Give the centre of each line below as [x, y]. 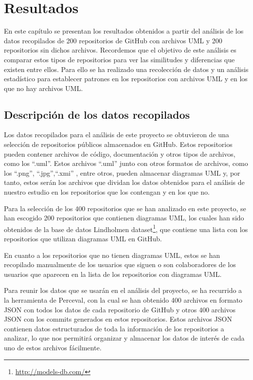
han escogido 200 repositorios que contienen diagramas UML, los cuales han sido [124, 218]
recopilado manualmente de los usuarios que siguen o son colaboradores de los [120, 264]
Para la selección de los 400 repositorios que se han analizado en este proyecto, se [125, 208]
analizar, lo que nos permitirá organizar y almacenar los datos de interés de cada [124, 338]
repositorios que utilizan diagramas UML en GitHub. [83, 239]
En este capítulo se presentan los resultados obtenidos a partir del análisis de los [124, 31]
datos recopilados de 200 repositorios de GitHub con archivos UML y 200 [113, 40]
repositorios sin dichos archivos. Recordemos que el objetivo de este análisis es [120, 50]
